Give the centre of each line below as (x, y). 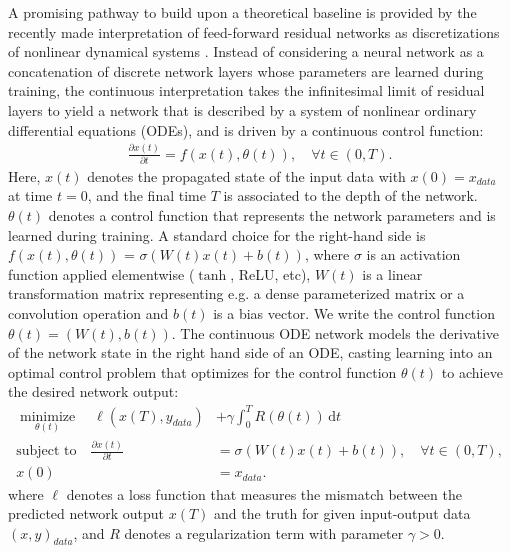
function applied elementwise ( (101, 273)
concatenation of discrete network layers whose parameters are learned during (246, 70)
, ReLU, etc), (270, 273)
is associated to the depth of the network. (350, 195)
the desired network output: (93, 391)
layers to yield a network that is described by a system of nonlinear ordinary (242, 109)
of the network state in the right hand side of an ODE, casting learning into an (250, 352)
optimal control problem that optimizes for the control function (202, 371)
